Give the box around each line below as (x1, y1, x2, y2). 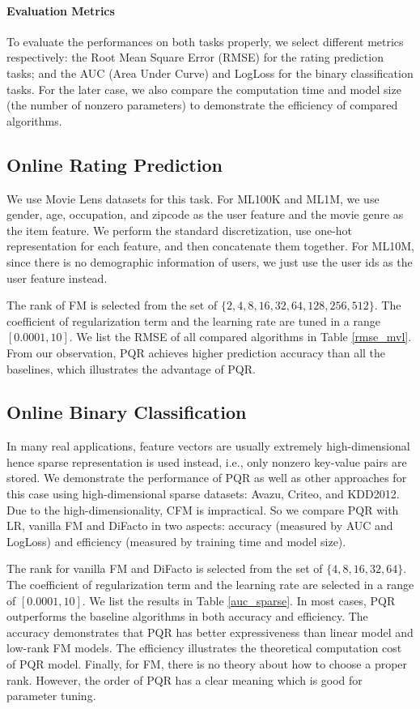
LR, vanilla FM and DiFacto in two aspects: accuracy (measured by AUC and (6, 517, 393, 534)
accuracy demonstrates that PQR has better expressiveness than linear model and (6, 623, 414, 640)
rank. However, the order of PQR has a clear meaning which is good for (6, 671, 363, 688)
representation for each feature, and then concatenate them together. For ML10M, (6, 237, 414, 254)
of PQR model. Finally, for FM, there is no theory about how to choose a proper (6, 656, 408, 673)
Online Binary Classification (6, 399, 247, 425)
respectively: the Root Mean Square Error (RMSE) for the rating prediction (6, 49, 384, 66)
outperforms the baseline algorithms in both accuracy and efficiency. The (6, 608, 368, 625)
